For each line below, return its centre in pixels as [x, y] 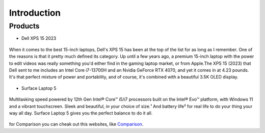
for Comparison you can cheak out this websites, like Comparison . [76, 124]
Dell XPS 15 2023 [39, 38]
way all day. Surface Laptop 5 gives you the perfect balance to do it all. [81, 113]
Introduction [35, 13]
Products [24, 26]
